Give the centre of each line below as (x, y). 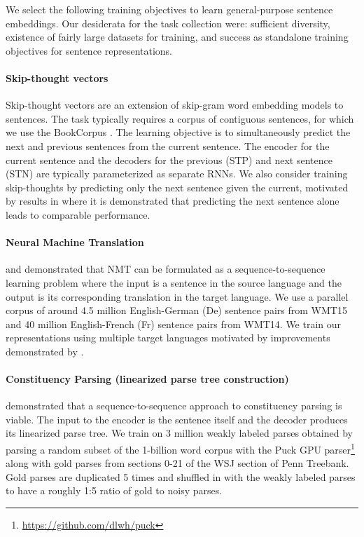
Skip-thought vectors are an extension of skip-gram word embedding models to (175, 105)
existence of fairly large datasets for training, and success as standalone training (177, 37)
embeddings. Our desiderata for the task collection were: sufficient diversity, (168, 23)
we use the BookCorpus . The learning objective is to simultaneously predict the (178, 132)
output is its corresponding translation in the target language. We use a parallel (177, 296)
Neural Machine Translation (75, 242)
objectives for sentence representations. (89, 50)
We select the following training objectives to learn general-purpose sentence (169, 9)
